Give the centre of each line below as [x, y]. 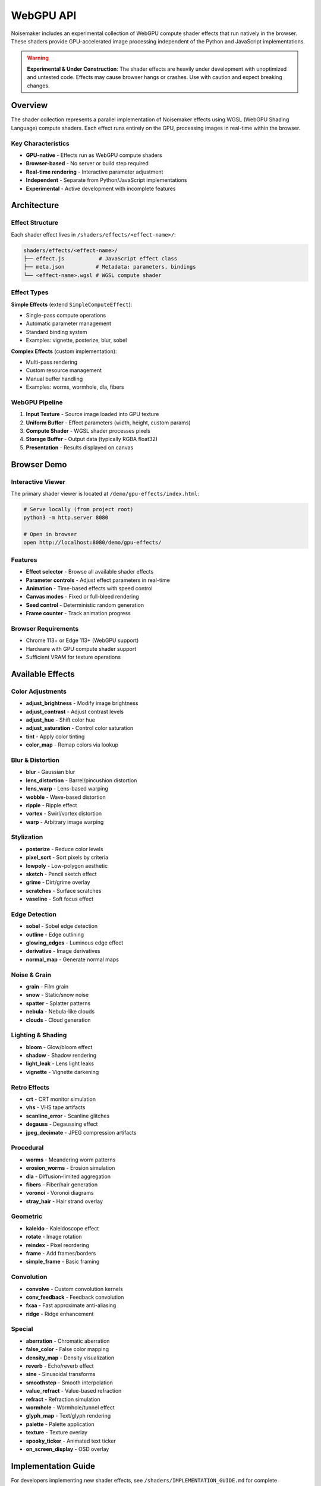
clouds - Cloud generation [59, 1020]
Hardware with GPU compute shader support [81, 648]
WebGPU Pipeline [37, 402]
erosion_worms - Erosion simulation [70, 1168]
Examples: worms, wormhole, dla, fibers [75, 387]
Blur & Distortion [35, 760]
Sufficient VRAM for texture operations [73, 657]
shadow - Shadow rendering [61, 1056]
